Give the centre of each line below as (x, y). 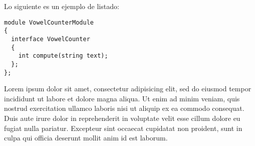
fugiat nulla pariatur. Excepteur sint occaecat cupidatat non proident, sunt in (123, 128)
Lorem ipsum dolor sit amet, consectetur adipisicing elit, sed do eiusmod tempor (128, 89)
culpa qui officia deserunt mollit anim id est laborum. (86, 138)
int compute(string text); (63, 56)
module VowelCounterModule (49, 22)
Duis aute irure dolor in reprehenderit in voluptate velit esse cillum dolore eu (122, 118)
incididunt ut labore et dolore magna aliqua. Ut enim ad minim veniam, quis (122, 98)
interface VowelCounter (51, 39)
